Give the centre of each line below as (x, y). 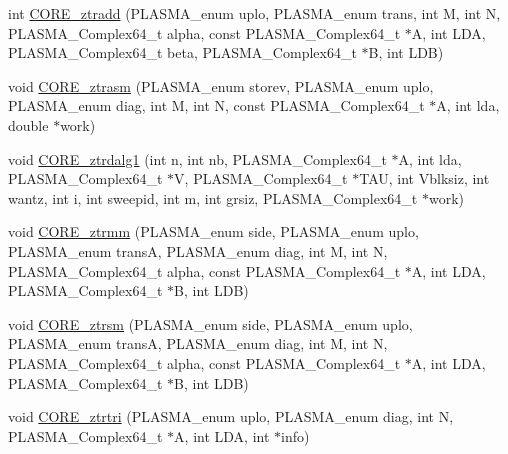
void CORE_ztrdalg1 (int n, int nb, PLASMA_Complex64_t (197, 158)
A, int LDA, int (222, 435)
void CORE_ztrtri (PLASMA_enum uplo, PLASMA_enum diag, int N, (231, 416)
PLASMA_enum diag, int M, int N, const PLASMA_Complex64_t (216, 105)
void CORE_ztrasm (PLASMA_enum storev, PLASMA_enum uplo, (221, 85)
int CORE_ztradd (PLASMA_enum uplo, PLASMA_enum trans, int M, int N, (254, 13)
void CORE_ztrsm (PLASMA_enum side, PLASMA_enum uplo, (210, 323)
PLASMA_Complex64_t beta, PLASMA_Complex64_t (182, 52)
